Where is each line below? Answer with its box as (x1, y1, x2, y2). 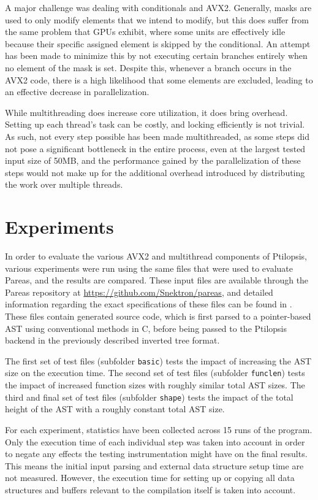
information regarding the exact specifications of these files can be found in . (5, 298, 292, 310)
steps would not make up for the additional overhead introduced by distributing (5, 166, 305, 179)
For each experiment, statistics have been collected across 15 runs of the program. (5, 423, 312, 436)
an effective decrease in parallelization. (5, 85, 150, 98)
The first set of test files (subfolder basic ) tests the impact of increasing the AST (5, 354, 312, 367)
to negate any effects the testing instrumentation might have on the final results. (5, 447, 308, 460)
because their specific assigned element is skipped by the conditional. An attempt (5, 37, 311, 50)
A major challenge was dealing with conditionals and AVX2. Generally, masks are (5, 1, 312, 13)
